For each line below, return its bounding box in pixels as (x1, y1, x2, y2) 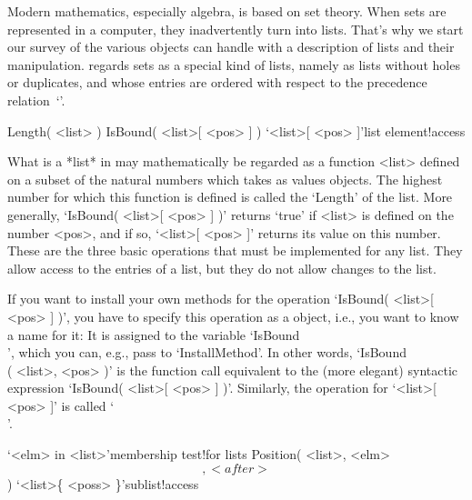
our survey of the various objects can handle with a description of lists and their (7, 37, 455, 56)
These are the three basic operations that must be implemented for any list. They (7, 241, 463, 260)
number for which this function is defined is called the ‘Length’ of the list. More (7, 187, 453, 206)
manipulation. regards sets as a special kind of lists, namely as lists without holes (7, 55, 460, 74)
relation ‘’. (7, 90, 65, 109)
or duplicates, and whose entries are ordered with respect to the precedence (7, 73, 427, 92)
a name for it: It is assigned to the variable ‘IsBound (7, 325, 300, 344)
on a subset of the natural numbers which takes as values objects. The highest (7, 169, 443, 188)
